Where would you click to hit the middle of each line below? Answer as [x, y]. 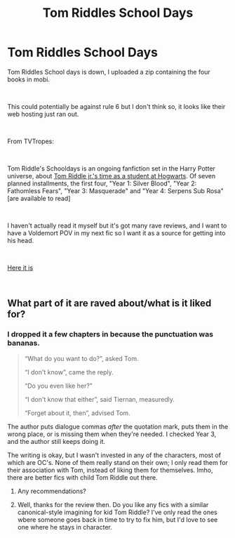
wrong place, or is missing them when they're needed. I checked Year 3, [112, 434]
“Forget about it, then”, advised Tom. [78, 413]
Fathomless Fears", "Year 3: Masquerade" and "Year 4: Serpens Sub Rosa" [116, 190]
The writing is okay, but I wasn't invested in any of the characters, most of [114, 455]
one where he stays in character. [65, 527]
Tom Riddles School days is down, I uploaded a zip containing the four [109, 72]
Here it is [20, 268]
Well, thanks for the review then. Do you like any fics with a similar [113, 504]
